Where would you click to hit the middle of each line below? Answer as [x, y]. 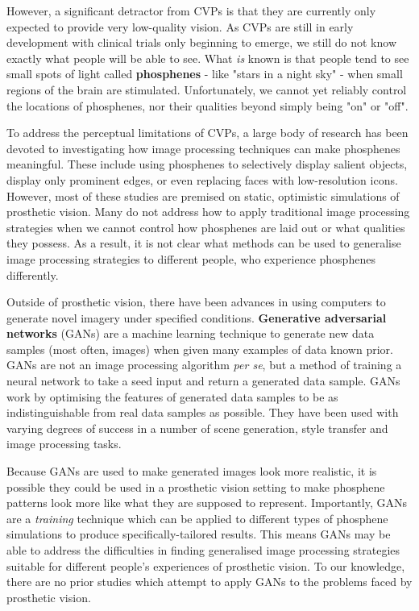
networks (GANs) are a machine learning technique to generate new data [191, 333]
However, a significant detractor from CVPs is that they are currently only [191, 10]
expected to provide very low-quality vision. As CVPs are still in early [180, 26]
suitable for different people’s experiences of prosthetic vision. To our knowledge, [206, 565]
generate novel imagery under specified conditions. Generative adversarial [197, 317]
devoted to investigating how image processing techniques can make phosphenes [203, 148]
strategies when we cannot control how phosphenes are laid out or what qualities [206, 227]
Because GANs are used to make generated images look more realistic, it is [192, 471]
